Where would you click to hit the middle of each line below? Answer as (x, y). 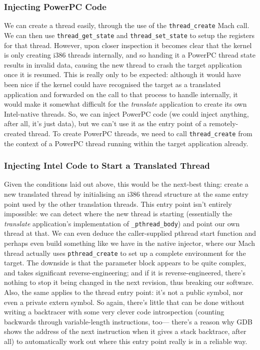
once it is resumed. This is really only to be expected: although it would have (122, 74)
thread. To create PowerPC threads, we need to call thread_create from (140, 133)
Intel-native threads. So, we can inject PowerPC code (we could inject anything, (126, 113)
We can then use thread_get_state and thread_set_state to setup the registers (129, 35)
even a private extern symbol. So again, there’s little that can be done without (124, 302)
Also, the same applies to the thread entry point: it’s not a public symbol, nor (124, 292)
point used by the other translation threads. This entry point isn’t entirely (118, 204)
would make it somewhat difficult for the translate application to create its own (125, 104)
